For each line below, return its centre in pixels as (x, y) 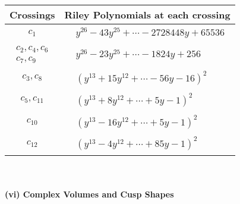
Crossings (32, 15)
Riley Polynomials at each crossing (147, 15)
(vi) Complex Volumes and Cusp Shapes (89, 194)
